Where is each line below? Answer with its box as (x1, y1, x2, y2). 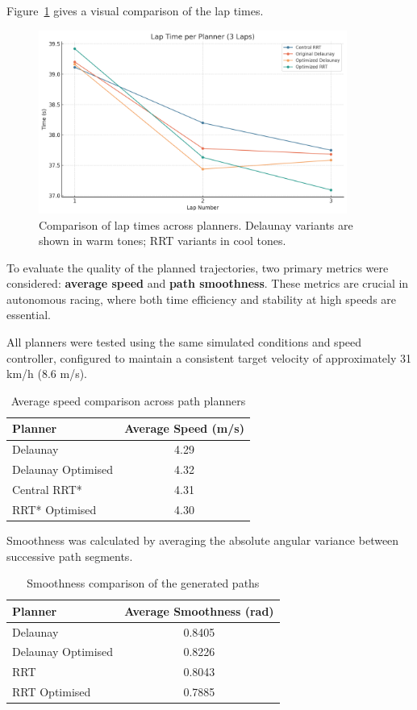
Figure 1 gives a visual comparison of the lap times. (6, 2, 264, 19)
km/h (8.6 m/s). (6, 365, 88, 382)
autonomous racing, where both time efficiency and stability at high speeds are (6, 290, 397, 307)
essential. (6, 306, 51, 323)
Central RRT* (12, 480, 82, 497)
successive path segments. (6, 547, 133, 564)
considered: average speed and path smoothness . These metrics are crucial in (6, 275, 409, 292)
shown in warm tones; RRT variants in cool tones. (39, 232, 286, 249)
